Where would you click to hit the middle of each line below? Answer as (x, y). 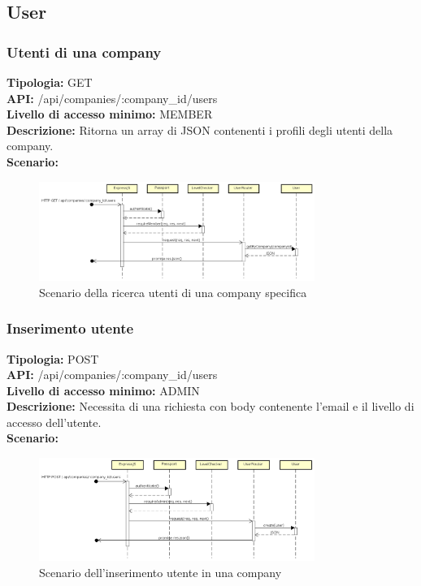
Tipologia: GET (50, 82)
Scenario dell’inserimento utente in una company (161, 572)
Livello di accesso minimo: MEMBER (110, 114)
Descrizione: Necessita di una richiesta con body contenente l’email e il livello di (210, 406)
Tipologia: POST (53, 358)
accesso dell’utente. (54, 422)
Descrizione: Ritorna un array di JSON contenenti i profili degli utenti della (200, 129)
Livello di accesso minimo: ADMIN (103, 390)
